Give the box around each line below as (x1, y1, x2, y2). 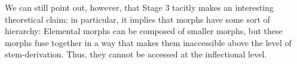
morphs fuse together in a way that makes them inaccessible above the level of (5, 36, 292, 48)
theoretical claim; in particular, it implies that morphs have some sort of (5, 13, 270, 25)
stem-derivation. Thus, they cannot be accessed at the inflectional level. (5, 48, 267, 60)
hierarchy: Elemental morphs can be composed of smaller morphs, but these (5, 25, 283, 37)
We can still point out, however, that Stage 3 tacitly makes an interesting (5, 1, 274, 13)
